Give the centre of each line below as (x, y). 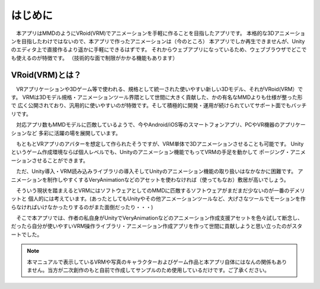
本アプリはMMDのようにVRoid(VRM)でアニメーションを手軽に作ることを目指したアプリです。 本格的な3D (145, 33)
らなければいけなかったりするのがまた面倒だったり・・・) (82, 207)
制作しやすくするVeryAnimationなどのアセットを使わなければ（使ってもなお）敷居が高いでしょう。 (168, 179)
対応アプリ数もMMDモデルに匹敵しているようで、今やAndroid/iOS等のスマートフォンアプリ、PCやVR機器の (148, 125)
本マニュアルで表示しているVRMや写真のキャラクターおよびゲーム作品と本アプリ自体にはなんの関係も (152, 262)
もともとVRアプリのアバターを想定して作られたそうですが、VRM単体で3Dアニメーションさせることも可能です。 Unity (160, 144)
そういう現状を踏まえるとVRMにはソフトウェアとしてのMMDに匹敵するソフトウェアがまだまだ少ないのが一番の (153, 190)
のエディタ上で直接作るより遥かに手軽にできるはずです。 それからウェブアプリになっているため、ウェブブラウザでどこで (159, 50)
